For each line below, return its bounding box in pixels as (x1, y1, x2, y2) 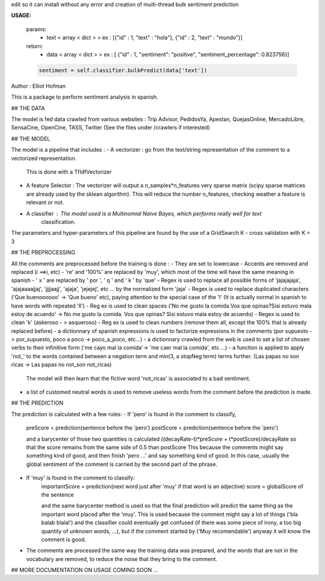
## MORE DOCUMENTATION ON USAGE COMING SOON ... (11, 567, 158, 574)
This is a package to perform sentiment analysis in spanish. (11, 93, 159, 101)
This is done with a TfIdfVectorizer (26, 169, 112, 176)
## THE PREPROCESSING (11, 249, 75, 256)
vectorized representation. (11, 154, 77, 162)
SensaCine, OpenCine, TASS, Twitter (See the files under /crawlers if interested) (11, 124, 210, 131)
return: (26, 42, 43, 49)
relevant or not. (26, 199, 64, 206)
